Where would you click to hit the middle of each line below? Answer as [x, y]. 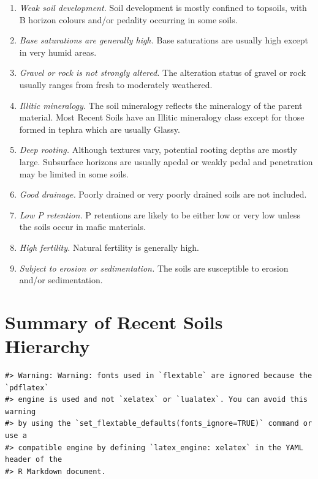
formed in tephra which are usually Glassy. [100, 129]
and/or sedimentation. [61, 280]
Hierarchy [47, 346]
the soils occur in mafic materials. [82, 227]
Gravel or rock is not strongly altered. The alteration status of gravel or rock [163, 72]
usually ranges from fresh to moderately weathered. [116, 84]
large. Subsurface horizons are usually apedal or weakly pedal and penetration [166, 161]
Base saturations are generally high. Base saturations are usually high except [164, 40]
